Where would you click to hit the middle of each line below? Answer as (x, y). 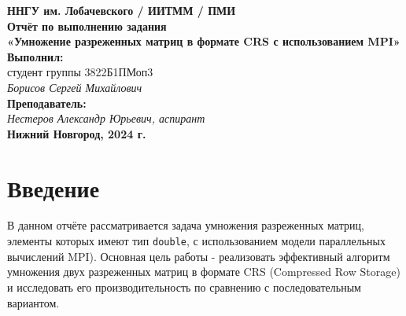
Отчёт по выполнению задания (87, 26)
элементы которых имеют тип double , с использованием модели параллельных (197, 241)
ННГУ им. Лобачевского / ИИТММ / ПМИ (122, 10)
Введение (54, 187)
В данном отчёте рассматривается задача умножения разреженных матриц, (186, 225)
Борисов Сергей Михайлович (75, 87)
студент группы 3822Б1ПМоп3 (80, 72)
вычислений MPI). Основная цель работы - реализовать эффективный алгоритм (199, 256)
